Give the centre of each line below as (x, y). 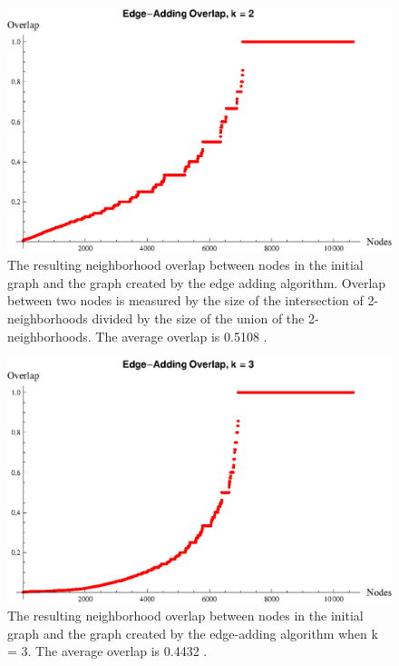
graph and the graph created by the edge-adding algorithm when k (193, 633)
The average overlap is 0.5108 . (181, 336)
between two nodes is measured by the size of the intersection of (185, 300)
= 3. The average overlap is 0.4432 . (107, 651)
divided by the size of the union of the (198, 318)
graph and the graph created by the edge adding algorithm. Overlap (197, 282)
